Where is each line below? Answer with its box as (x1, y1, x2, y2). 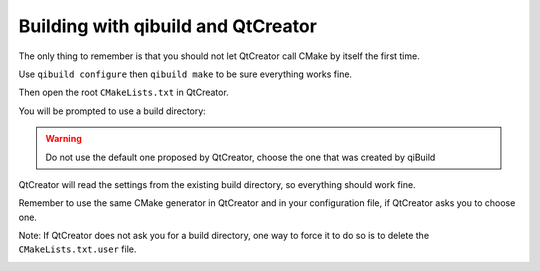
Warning (45, 133, 82, 145)
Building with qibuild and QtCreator (18, 15, 317, 37)
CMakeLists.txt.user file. (18, 243, 137, 255)
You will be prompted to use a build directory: (18, 105, 207, 117)
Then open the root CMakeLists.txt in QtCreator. (18, 86, 229, 99)
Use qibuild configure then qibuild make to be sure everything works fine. (18, 68, 353, 80)
